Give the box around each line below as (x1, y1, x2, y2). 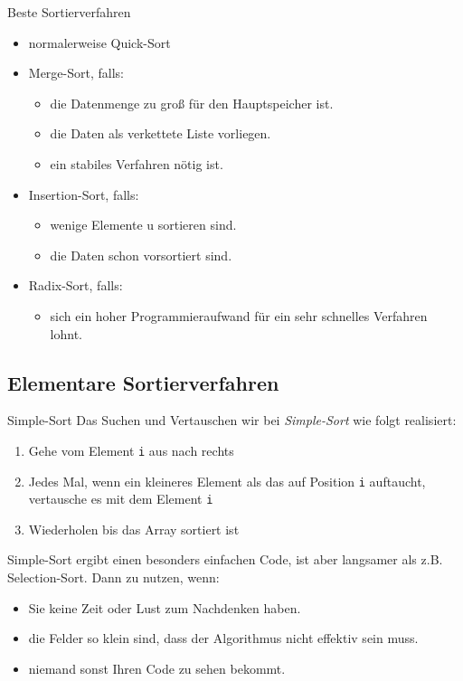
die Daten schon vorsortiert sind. (50, 245, 232, 264)
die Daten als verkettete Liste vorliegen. (50, 124, 271, 143)
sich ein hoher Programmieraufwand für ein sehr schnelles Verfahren (50, 306, 428, 325)
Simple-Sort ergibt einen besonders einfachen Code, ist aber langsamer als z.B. (7, 550, 443, 569)
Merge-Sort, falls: (28, 63, 124, 82)
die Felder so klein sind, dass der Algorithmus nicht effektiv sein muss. (28, 629, 419, 648)
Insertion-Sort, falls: (28, 184, 139, 203)
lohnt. (50, 324, 82, 343)
